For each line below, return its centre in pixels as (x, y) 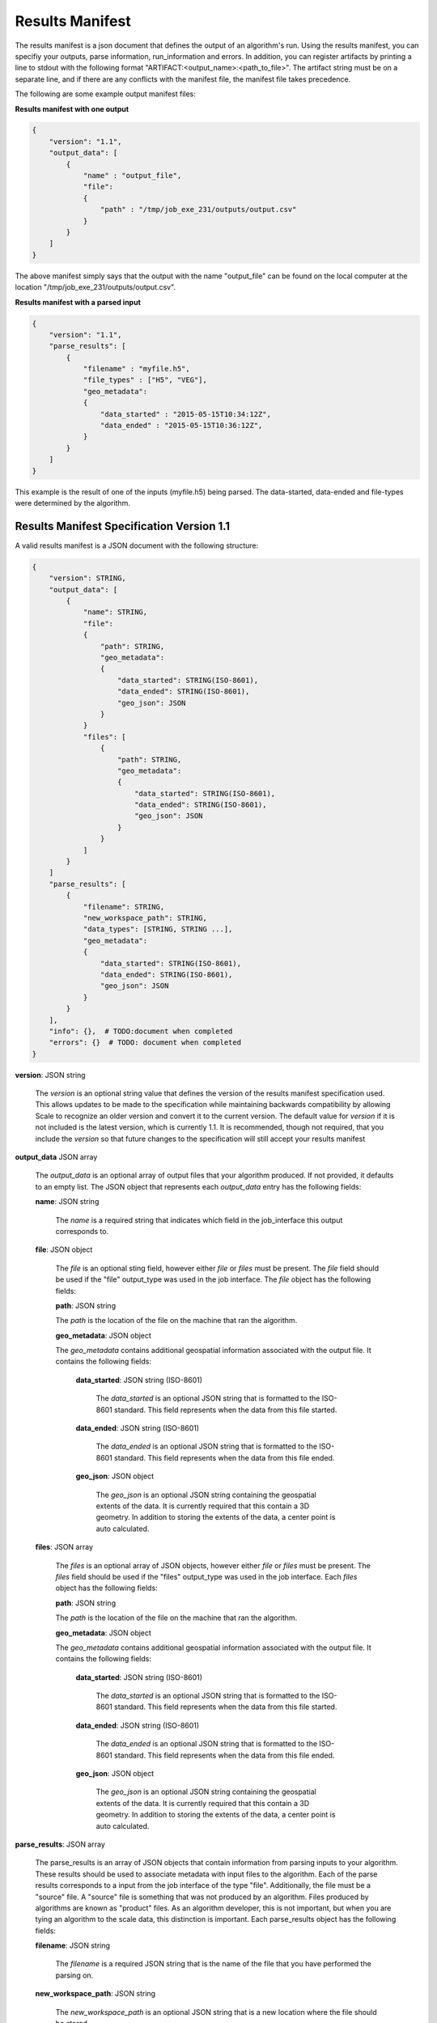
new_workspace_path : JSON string (95, 1994)
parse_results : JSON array (60, 1844)
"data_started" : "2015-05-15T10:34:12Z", (185, 414)
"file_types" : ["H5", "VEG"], (145, 380)
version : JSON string (50, 1075)
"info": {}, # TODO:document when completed (141, 1031)
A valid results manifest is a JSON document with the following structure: (137, 545)
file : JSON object (64, 1249)
